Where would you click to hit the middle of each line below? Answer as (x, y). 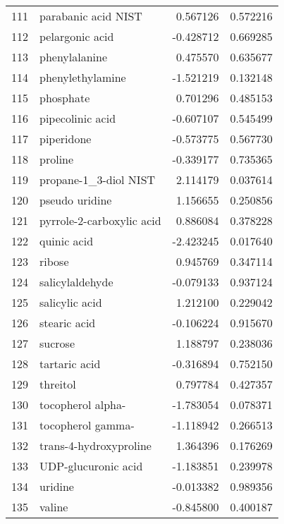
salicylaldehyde (76, 282)
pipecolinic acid (78, 118)
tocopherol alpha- (83, 404)
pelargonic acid (77, 36)
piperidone (66, 139)
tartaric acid (70, 364)
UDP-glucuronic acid (91, 466)
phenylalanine (74, 57)
